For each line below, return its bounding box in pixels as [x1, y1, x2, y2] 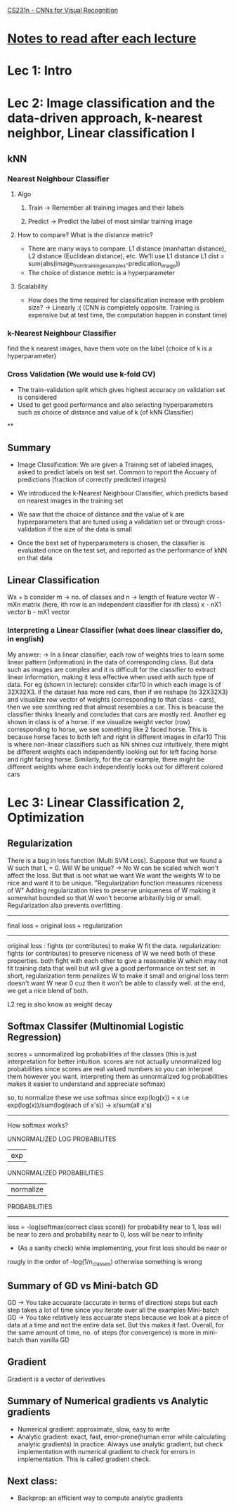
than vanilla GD [25, 1335, 70, 1344]
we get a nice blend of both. [7, 986, 89, 995]
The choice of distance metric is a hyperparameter [27, 269, 176, 277]
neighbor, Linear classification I [7, 125, 195, 141]
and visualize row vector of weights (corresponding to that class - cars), [7, 695, 216, 703]
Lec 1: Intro [7, 63, 72, 79]
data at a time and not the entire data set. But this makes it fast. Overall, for [7, 1320, 224, 1329]
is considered [17, 393, 58, 401]
